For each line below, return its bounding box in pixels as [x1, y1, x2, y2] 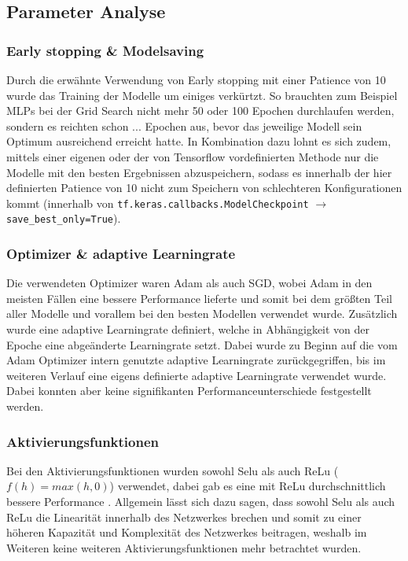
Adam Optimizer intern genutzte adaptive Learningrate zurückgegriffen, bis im [6, 352, 386, 368]
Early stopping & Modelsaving [6, 40, 204, 60]
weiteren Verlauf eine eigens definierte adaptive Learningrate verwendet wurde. [6, 367, 387, 383]
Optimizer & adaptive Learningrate [6, 243, 236, 263]
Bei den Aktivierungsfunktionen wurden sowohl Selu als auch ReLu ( [6, 462, 339, 478]
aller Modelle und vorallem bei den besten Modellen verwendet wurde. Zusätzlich [6, 305, 398, 322]
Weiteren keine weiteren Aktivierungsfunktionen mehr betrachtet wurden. [6, 539, 362, 555]
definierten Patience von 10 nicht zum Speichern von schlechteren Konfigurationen [6, 179, 402, 196]
